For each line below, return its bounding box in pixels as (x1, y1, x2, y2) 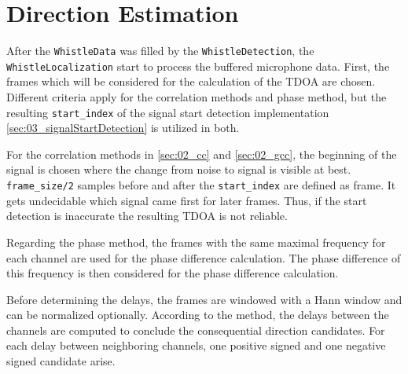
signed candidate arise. (6, 353, 116, 369)
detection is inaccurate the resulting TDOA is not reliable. (6, 207, 288, 224)
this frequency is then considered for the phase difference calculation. (6, 265, 339, 281)
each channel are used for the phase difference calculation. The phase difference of (6, 249, 401, 266)
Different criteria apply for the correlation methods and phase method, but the (6, 89, 387, 105)
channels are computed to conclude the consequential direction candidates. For (6, 321, 385, 338)
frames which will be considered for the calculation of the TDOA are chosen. (6, 73, 376, 90)
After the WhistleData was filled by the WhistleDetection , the (6, 42, 314, 59)
